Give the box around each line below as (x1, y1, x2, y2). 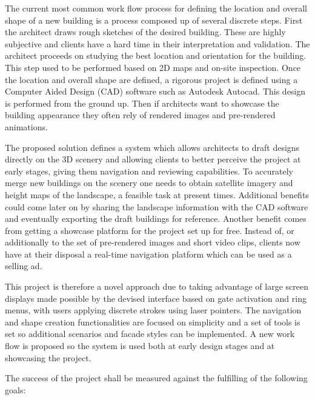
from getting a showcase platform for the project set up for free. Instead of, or (5, 224, 294, 236)
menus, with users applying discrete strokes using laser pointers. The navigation (5, 304, 302, 316)
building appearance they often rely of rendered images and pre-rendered (5, 108, 276, 121)
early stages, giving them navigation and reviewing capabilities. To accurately (5, 164, 293, 177)
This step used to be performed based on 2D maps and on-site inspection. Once (5, 61, 301, 73)
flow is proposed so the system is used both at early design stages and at (5, 339, 275, 352)
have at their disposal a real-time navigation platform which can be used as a (5, 247, 292, 260)
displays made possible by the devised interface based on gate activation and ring (5, 292, 307, 304)
